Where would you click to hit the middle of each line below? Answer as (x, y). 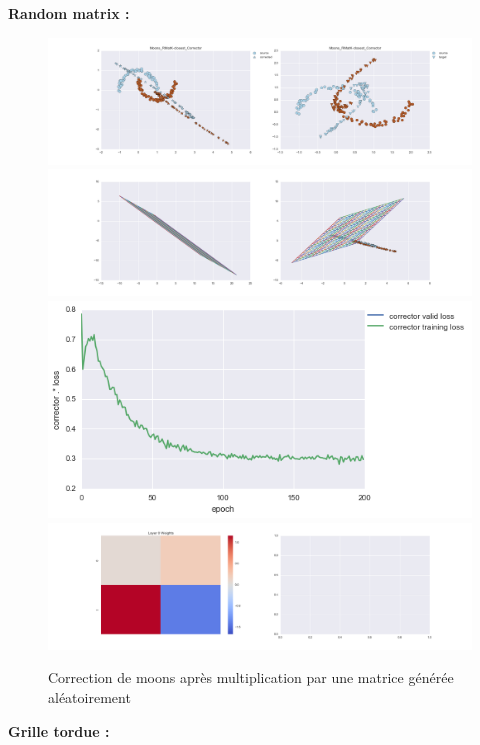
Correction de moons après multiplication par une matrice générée (251, 677)
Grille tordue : (59, 730)
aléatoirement (89, 696)
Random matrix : (69, 13)
